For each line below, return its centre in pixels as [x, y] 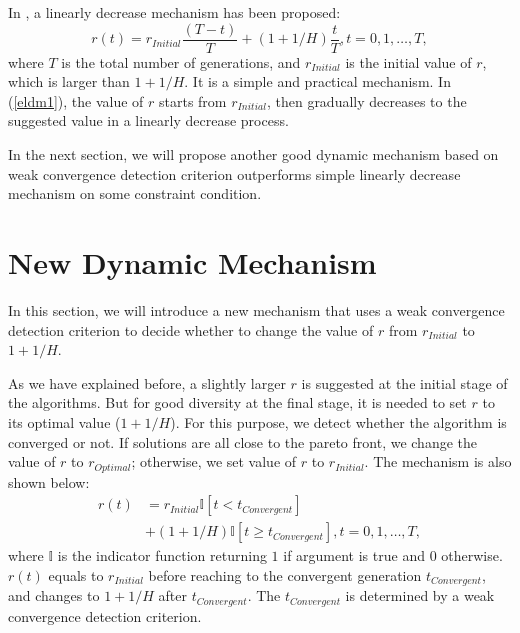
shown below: [49, 481]
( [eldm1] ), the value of [76, 100]
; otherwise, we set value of [214, 461]
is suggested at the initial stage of [404, 382]
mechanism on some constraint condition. [135, 193]
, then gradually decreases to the [366, 100]
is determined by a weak [420, 595]
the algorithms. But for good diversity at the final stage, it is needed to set [237, 402]
